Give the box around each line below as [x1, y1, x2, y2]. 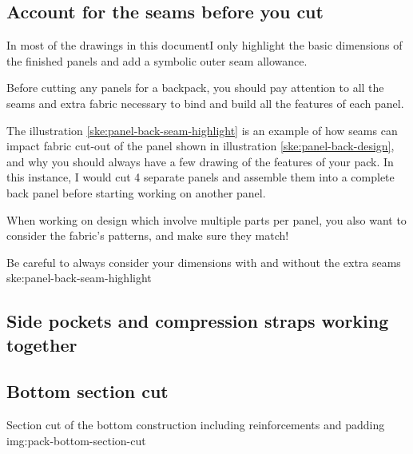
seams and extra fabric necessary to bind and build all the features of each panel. [6, 94, 404, 111]
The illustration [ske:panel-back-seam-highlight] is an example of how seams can [6, 121, 398, 138]
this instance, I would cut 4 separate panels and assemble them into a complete [6, 169, 395, 185]
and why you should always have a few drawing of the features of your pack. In [6, 153, 394, 169]
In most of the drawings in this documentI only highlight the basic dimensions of [6, 37, 403, 54]
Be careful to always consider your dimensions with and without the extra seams [6, 253, 401, 270]
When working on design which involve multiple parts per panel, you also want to [6, 211, 407, 228]
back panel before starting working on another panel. [6, 184, 266, 201]
